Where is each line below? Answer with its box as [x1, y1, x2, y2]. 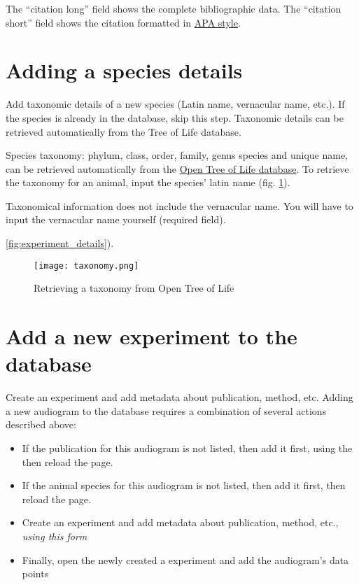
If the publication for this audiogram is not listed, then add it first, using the [22, 441, 353, 455]
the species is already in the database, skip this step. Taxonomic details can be [6, 110, 344, 125]
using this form [22, 528, 87, 543]
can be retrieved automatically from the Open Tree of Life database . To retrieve [6, 161, 349, 176]
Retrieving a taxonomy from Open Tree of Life [34, 281, 234, 295]
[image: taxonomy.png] [34, 260, 139, 271]
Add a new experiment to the [6, 322, 297, 351]
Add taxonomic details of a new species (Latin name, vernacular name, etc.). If [6, 97, 345, 111]
